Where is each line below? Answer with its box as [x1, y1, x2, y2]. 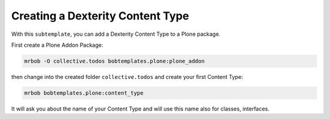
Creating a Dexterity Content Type [11, 9, 189, 22]
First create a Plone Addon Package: [11, 41, 104, 49]
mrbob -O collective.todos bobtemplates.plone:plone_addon [24, 58, 205, 64]
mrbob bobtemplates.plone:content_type [24, 89, 144, 97]
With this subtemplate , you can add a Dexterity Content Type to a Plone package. [11, 30, 221, 38]
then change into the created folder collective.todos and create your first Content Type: [11, 73, 244, 80]
